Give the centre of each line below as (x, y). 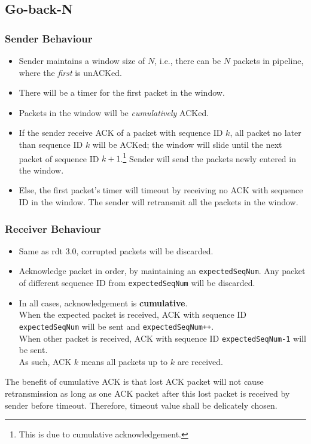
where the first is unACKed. (70, 72)
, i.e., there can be (188, 60)
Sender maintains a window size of (82, 60)
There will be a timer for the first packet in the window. (122, 92)
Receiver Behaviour (53, 228)
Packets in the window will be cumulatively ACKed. (114, 112)
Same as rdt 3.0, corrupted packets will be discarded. (116, 250)
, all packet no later (266, 133)
